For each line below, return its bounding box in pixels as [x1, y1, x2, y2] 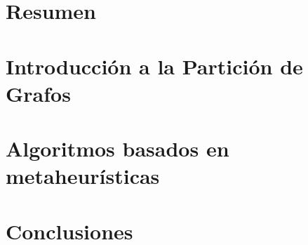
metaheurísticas [6, 161, 160, 190]
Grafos [6, 79, 71, 107]
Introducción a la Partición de [6, 51, 303, 80]
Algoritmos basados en [6, 134, 229, 163]
